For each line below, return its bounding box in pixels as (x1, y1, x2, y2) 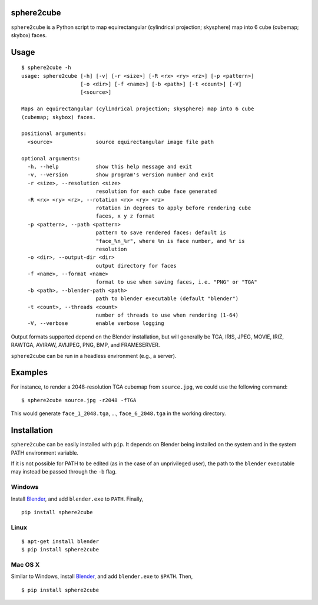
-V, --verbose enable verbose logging (27, 320, 164, 327)
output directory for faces (95, 262, 177, 269)
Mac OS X (11, 561, 40, 568)
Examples (11, 367, 48, 377)
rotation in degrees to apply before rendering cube (95, 204, 251, 211)
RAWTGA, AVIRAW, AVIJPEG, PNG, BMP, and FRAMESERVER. (11, 341, 160, 348)
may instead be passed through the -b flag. (11, 468, 117, 475)
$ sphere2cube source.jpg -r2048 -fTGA (21, 397, 137, 403)
